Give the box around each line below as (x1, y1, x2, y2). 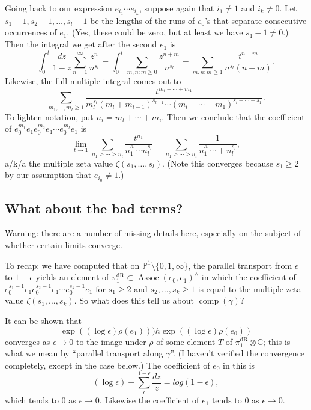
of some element (156, 335, 216, 347)
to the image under (76, 335, 146, 347)
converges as (5, 335, 50, 347)
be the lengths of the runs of (90, 14, 195, 26)
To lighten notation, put (5, 110, 94, 123)
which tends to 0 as (5, 393, 76, 406)
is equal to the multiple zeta (198, 282, 301, 295)
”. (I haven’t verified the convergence (170, 347, 305, 360)
